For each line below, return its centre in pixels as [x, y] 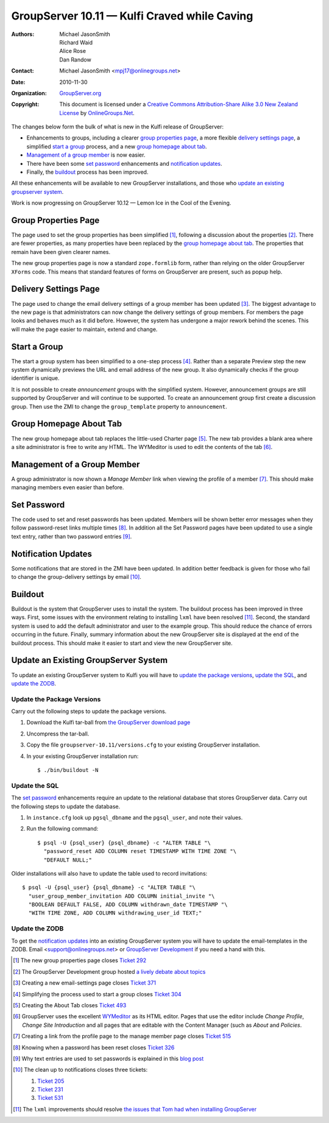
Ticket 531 [50, 1098]
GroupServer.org [80, 93]
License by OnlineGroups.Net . [97, 113]
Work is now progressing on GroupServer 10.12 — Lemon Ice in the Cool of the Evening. [121, 203]
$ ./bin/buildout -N [68, 770]
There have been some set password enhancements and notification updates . [124, 163]
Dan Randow [75, 59]
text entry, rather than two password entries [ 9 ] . [72, 536]
